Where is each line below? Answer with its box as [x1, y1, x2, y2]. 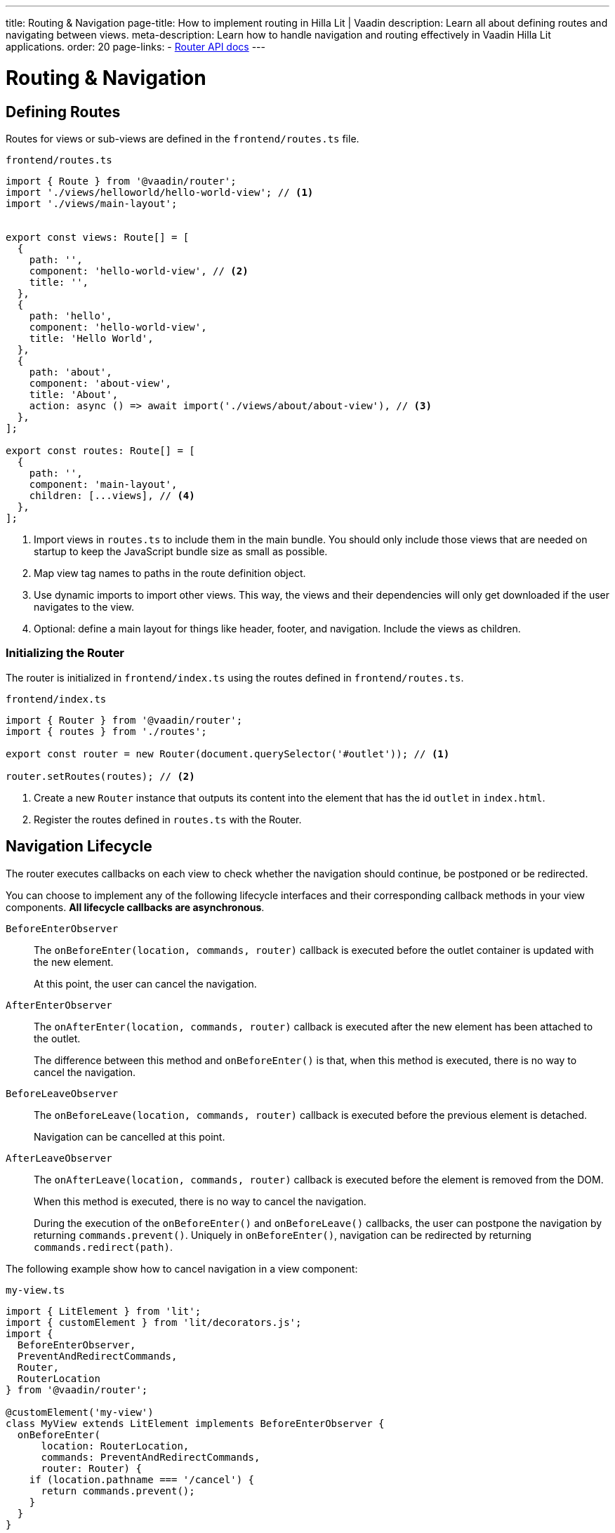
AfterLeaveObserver [6, 1152, 112, 1164]
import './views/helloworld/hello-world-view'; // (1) [6, 186, 314, 198]
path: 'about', [29, 366, 112, 378]
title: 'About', [29, 388, 119, 400]
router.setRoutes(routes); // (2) [6, 770, 195, 782]
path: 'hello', [29, 310, 112, 321]
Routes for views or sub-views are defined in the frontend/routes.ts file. [6, 132, 359, 145]
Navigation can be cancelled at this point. [34, 1130, 225, 1143]
